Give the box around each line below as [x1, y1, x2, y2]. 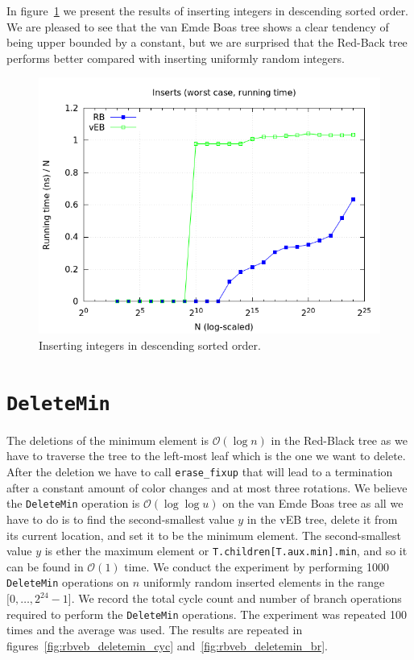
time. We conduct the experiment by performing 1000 [124, 558, 390, 575]
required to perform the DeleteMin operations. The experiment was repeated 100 [6, 605, 407, 622]
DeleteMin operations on [6, 574, 130, 591]
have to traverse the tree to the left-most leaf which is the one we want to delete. [6, 447, 406, 464]
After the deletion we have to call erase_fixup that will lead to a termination [6, 463, 393, 479]
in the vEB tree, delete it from [246, 510, 398, 527]
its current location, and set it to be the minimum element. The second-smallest [6, 526, 402, 543]
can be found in [6, 558, 84, 575]
